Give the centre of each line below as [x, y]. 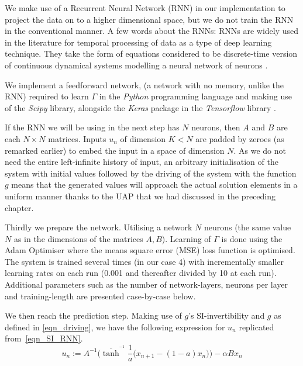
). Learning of [186, 238]
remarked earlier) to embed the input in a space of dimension [115, 150]
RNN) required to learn [47, 96]
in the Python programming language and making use [195, 96]
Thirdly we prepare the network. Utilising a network [99, 227]
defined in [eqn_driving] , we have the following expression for [115, 327]
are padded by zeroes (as [240, 138]
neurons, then [216, 127]
